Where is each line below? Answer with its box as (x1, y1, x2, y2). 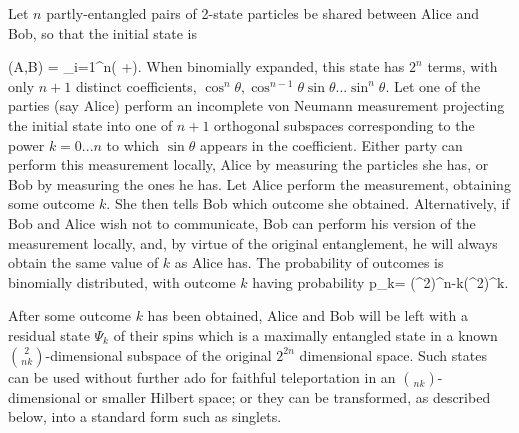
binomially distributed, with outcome (8, 271, 236, 292)
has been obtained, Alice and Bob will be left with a (147, 305, 468, 326)
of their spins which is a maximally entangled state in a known (113, 324, 498, 345)
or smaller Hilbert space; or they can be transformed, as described (85, 386, 491, 407)
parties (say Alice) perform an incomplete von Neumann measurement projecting (8, 95, 505, 116)
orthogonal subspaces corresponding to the (214, 114, 475, 135)
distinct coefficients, (75, 75, 197, 96)
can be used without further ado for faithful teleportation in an (8, 366, 396, 387)
